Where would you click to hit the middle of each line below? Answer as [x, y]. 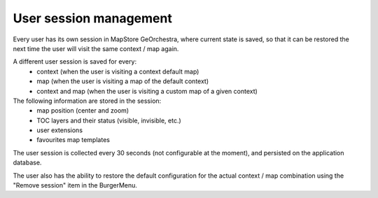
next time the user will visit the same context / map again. [96, 48]
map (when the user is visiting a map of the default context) [123, 81]
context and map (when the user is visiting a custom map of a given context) [147, 91]
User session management [93, 18]
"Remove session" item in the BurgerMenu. [75, 185]
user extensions [60, 130]
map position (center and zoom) [83, 111]
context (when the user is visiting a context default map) [118, 71]
